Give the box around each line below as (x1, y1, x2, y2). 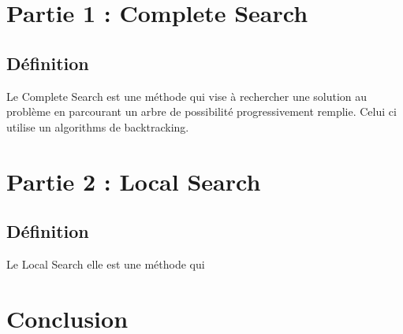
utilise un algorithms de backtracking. (6, 118, 189, 135)
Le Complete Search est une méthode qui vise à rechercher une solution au (6, 87, 368, 104)
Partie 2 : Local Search (6, 165, 261, 197)
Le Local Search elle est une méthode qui (6, 255, 205, 272)
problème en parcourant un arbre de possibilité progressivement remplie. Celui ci (6, 103, 397, 120)
